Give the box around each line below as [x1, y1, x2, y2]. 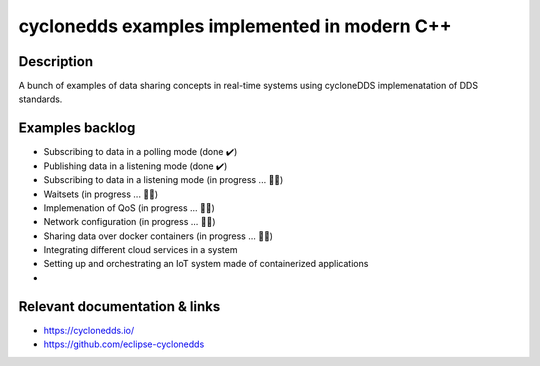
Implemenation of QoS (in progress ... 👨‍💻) [43, 201, 215, 214]
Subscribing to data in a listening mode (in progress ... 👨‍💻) [43, 174, 284, 186]
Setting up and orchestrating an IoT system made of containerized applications [43, 258, 369, 270]
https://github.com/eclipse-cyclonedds [43, 338, 205, 350]
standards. [18, 93, 63, 105]
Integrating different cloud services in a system [43, 244, 238, 256]
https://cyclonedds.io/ [43, 324, 135, 336]
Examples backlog [18, 120, 136, 137]
